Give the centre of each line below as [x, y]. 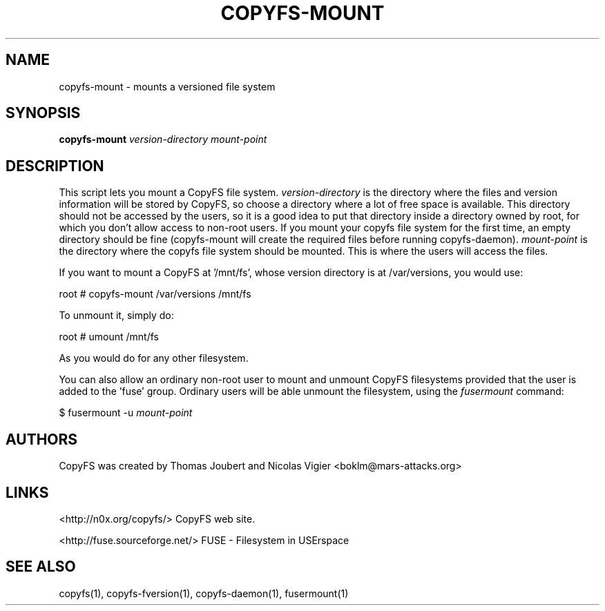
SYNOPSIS [43, 113]
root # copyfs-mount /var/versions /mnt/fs [155, 294]
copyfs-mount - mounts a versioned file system [167, 86]
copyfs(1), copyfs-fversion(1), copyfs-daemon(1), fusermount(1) [204, 593]
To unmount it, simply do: [116, 316]
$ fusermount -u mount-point [126, 413]
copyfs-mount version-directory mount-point [163, 139]
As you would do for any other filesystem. [154, 358]
